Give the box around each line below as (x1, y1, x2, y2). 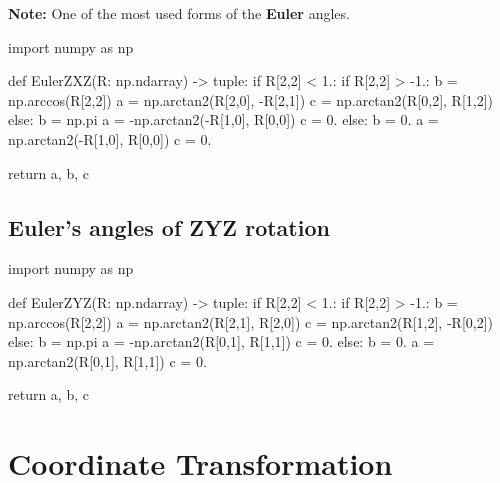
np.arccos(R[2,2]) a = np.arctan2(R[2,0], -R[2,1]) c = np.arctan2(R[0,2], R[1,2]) (8, 89, 493, 110)
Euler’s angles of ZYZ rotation (8, 211, 330, 242)
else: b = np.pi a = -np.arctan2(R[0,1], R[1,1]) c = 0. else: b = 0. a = (8, 331, 435, 352)
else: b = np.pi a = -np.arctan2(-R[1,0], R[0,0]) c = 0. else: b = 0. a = (8, 109, 439, 130)
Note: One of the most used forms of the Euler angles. (8, 3, 350, 23)
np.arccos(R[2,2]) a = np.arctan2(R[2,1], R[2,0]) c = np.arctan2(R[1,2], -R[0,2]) (8, 311, 493, 332)
